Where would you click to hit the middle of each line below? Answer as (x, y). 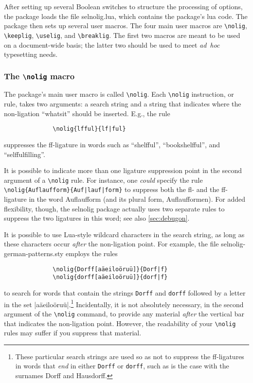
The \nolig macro (39, 76)
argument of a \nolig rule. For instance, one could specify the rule (103, 180)
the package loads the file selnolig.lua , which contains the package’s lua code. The (126, 16)
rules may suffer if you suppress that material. (73, 333)
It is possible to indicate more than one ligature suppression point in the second (123, 170)
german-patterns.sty (34, 253)
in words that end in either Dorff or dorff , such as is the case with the (122, 366)
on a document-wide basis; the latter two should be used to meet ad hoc (112, 44)
